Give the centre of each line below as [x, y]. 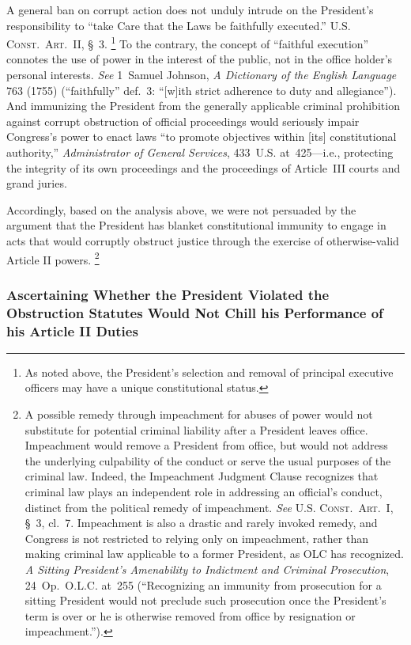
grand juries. [37, 183]
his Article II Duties [72, 330]
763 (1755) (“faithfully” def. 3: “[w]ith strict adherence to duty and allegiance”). [202, 90]
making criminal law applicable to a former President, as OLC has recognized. [214, 554]
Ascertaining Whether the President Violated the [168, 294]
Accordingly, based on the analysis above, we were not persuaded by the [181, 209]
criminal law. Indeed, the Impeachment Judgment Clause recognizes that [202, 476]
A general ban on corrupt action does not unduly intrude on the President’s [190, 9]
